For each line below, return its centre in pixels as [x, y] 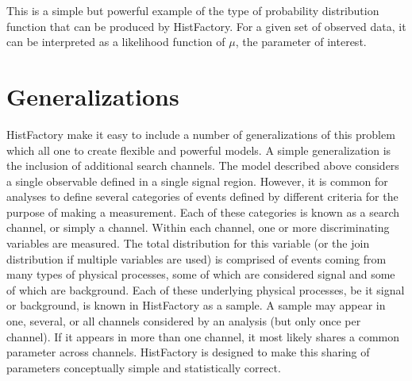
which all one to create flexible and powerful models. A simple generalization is [199, 150]
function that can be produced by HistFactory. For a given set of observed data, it [206, 26]
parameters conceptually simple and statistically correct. [144, 367]
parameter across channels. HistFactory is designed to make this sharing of [188, 352]
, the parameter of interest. [301, 42]
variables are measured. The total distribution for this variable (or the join [188, 243]
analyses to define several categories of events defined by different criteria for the [202, 196]
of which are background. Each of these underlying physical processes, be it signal [206, 289]
